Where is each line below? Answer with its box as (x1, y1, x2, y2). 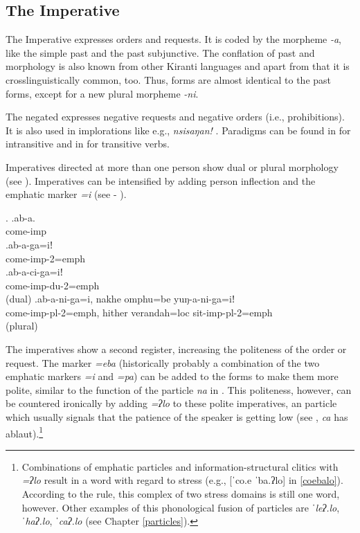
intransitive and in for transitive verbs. (6, 136, 170, 151)
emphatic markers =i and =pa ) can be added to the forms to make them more (6, 369, 339, 383)
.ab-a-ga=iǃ (6, 237, 53, 251)
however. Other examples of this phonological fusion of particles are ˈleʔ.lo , (21, 500, 340, 514)
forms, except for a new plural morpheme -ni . (6, 86, 199, 100)
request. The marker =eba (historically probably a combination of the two (6, 355, 320, 370)
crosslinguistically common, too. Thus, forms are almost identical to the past (6, 72, 332, 87)
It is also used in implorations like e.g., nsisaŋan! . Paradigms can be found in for (6, 123, 351, 137)
